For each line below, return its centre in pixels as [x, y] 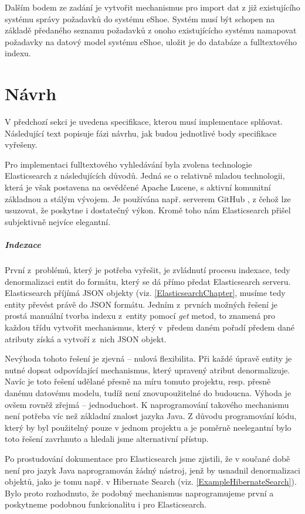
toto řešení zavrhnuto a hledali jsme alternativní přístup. [107, 439]
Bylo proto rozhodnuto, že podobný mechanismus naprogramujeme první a [139, 493]
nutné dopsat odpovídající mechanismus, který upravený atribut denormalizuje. [148, 370]
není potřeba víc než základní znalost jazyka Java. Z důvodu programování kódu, [151, 416]
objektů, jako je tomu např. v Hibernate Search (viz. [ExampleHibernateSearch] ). [151, 481]
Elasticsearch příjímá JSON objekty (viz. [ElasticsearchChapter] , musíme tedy [145, 293]
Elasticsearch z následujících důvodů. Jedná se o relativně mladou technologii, [145, 176]
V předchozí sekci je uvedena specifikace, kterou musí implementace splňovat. [144, 122]
